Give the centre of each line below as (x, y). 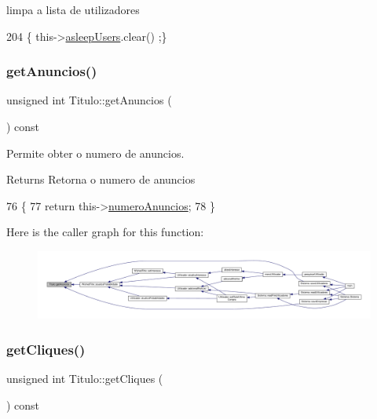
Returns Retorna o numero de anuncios (101, 179)
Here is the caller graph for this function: (105, 232)
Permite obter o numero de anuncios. (95, 153)
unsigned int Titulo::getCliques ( (85, 378)
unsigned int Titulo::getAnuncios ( (89, 100)
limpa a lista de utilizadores (73, 9)
